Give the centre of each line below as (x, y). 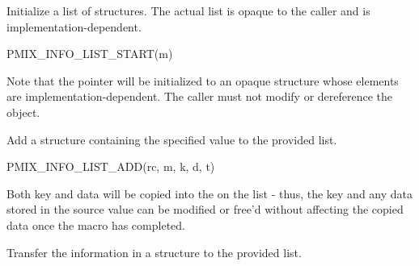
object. (23, 112)
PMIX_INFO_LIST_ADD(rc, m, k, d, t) (111, 166)
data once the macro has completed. (96, 224)
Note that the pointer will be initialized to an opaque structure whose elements (203, 80)
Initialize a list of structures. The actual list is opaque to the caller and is (188, 10)
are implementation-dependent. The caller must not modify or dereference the (200, 96)
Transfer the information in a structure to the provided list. (154, 252)
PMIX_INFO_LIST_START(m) (90, 54)
